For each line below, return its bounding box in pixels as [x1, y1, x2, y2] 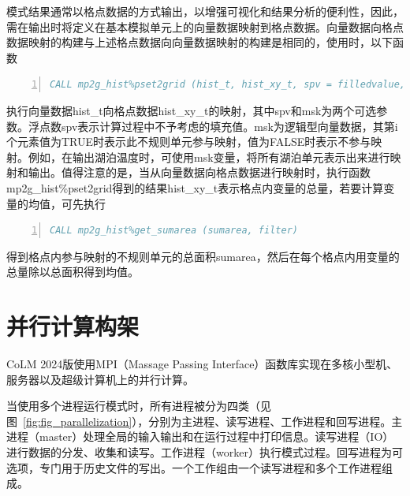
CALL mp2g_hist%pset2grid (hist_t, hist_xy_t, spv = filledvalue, [50, 79, 406, 91]
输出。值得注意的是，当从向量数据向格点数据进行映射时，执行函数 [28, 164, 371, 181]
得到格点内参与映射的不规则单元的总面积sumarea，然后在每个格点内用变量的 [6, 248, 400, 264]
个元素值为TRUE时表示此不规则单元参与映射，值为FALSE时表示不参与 [6, 133, 371, 150]
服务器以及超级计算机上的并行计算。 [6, 371, 194, 387]
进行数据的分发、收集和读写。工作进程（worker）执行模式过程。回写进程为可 [6, 444, 403, 460]
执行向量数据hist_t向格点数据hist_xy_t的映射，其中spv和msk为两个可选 [6, 102, 377, 118]
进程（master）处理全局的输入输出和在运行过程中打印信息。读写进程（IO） [6, 428, 394, 445]
